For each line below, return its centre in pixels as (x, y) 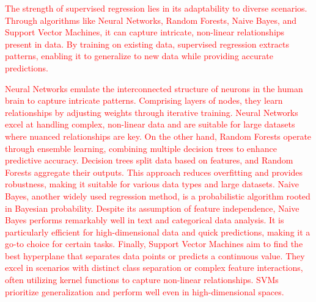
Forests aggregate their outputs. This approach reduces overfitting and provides (154, 172)
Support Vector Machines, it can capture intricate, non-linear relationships (145, 32)
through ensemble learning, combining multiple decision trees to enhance (141, 148)
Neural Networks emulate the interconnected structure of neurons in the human (154, 88)
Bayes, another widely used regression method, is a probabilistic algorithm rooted (158, 196)
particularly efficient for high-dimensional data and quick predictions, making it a (158, 232)
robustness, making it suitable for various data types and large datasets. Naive (152, 184)
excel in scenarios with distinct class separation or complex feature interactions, (154, 268)
